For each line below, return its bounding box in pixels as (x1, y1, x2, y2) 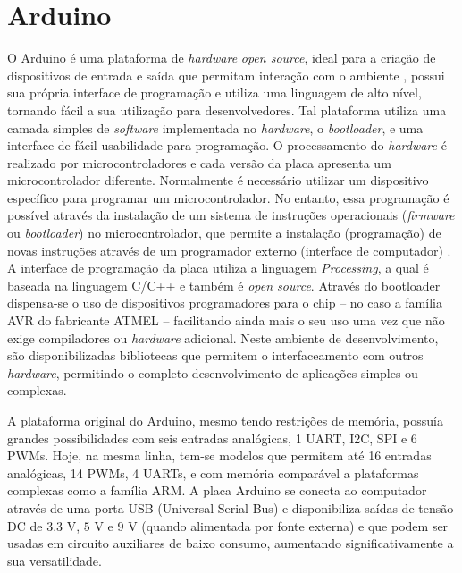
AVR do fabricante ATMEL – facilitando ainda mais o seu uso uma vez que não (7, 311, 445, 330)
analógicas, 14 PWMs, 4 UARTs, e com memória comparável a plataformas (7, 463, 419, 482)
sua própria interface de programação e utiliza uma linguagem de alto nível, (7, 83, 422, 102)
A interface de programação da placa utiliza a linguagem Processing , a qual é (7, 258, 429, 277)
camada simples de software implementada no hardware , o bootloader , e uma (7, 118, 424, 137)
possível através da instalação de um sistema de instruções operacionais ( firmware (7, 206, 455, 224)
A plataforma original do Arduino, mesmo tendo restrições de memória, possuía (7, 411, 443, 429)
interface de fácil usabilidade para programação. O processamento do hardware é (7, 136, 447, 155)
